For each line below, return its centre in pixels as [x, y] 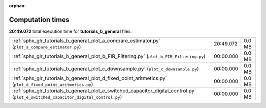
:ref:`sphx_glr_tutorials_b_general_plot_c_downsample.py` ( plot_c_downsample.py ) [105, 69]
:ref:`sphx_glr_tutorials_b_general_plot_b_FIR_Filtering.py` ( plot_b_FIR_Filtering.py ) [109, 56]
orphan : [17, 6]
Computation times [39, 20]
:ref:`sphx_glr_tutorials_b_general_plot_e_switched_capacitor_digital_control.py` [104, 91]
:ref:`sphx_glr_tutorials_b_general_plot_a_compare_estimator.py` [86, 41]
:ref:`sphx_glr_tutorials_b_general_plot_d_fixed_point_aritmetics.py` [89, 78]
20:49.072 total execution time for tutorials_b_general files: [70, 31]
